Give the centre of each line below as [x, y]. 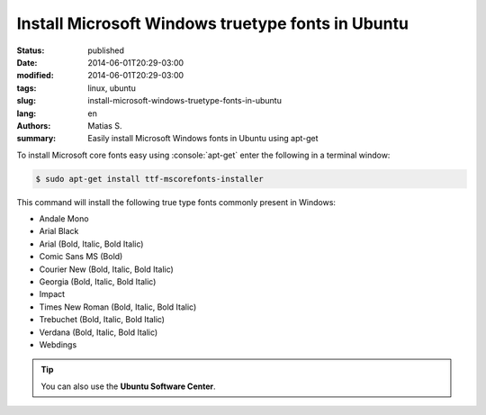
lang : [27, 113]
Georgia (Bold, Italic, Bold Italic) [98, 281]
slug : [26, 101]
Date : [27, 62]
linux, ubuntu [112, 88]
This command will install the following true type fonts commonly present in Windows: [176, 202]
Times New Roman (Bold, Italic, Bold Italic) [118, 307]
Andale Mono [64, 219]
